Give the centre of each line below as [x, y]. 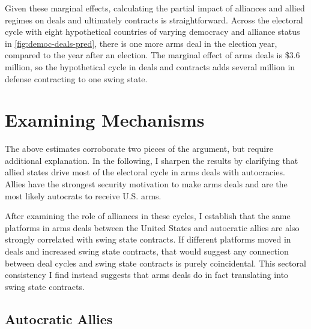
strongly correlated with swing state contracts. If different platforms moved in [148, 239]
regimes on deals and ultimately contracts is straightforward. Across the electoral [154, 20]
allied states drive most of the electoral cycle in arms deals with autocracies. [145, 172]
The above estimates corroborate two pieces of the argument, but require [139, 149]
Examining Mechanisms [105, 120]
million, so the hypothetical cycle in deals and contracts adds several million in [150, 66]
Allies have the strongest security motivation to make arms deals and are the [146, 184]
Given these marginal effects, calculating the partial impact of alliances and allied [155, 8]
